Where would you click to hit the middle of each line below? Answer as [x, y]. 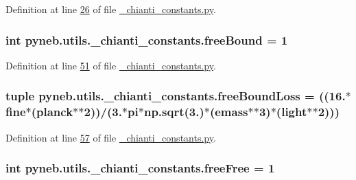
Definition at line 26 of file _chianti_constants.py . [111, 9]
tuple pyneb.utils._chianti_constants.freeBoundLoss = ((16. [176, 96]
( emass [229, 112]
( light [292, 112]
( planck [52, 112]
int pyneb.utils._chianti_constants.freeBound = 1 [147, 40]
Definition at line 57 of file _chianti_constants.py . [111, 137]
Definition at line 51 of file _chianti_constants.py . [111, 65]
